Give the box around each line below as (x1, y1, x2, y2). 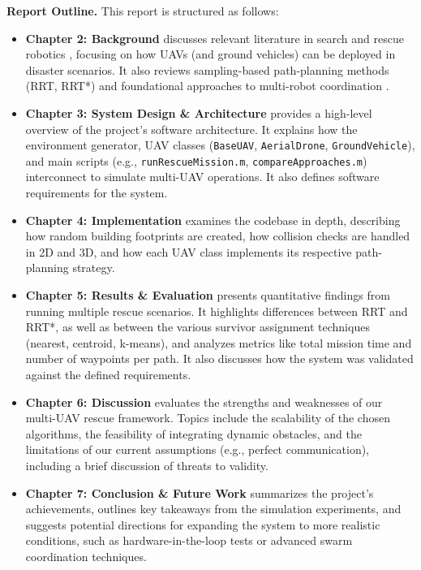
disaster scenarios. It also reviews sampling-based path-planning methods (25, 61, 389, 78)
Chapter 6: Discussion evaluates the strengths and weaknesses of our (25, 393, 383, 410)
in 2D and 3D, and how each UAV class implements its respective (25, 243, 352, 260)
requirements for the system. (25, 184, 168, 201)
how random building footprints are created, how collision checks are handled (25, 227, 410, 244)
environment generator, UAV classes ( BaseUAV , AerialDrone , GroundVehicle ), (25, 136, 415, 153)
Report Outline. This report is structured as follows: (6, 2, 279, 19)
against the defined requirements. (25, 366, 191, 382)
